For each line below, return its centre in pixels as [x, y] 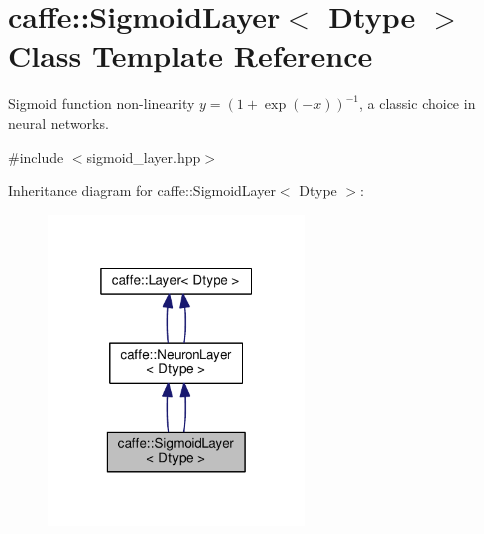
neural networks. [58, 122]
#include [36, 156]
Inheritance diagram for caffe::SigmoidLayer [142, 190]
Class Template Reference [190, 55]
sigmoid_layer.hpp [143, 156]
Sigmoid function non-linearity [101, 103]
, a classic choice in [417, 103]
